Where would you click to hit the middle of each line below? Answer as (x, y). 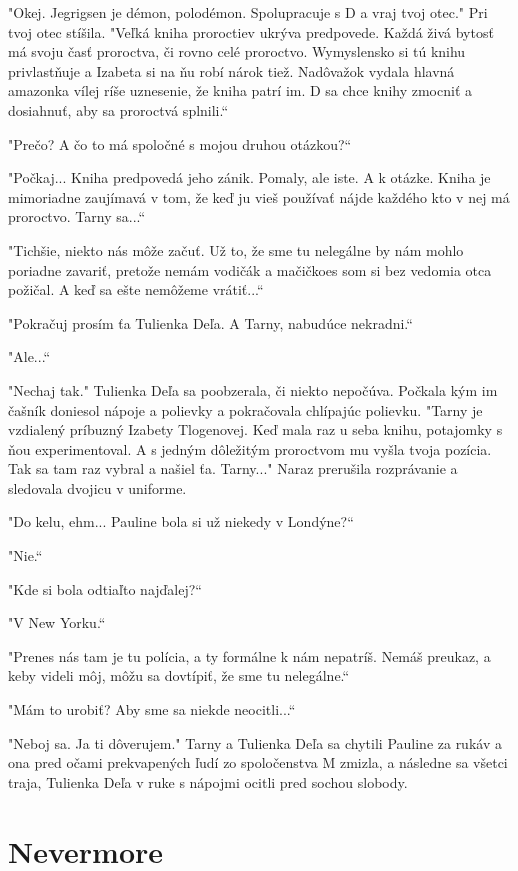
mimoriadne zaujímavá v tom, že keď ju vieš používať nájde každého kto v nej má (259, 196)
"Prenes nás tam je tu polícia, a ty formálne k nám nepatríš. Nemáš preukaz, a (249, 655)
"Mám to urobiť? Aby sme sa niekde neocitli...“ (152, 709)
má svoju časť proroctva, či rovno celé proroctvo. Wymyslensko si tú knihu (237, 51)
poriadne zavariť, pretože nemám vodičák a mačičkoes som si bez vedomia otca (250, 269)
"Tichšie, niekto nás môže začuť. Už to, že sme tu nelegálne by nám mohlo (236, 249)
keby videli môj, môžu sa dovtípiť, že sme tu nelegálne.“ (179, 675)
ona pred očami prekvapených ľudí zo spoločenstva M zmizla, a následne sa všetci (258, 762)
